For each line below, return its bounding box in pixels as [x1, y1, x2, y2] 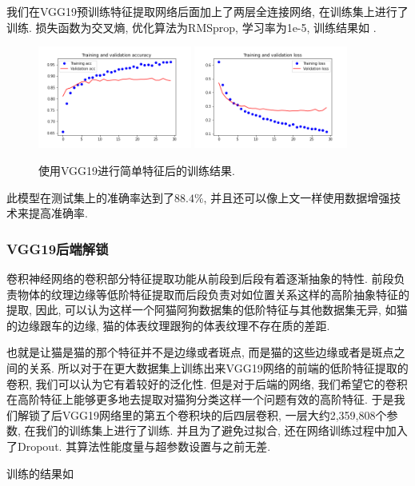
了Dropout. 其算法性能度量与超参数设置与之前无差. [6, 437, 271, 454]
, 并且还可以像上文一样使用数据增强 [203, 189, 390, 205]
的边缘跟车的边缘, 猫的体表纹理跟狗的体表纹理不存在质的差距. [6, 317, 330, 333]
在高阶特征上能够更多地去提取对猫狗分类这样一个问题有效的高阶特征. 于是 [6, 391, 394, 408]
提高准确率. [28, 205, 88, 221]
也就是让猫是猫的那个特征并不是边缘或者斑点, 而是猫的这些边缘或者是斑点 [6, 344, 394, 361]
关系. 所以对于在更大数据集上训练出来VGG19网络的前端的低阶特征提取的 [28, 359, 409, 376]
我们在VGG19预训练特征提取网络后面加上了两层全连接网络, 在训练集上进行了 [6, 3, 409, 19]
